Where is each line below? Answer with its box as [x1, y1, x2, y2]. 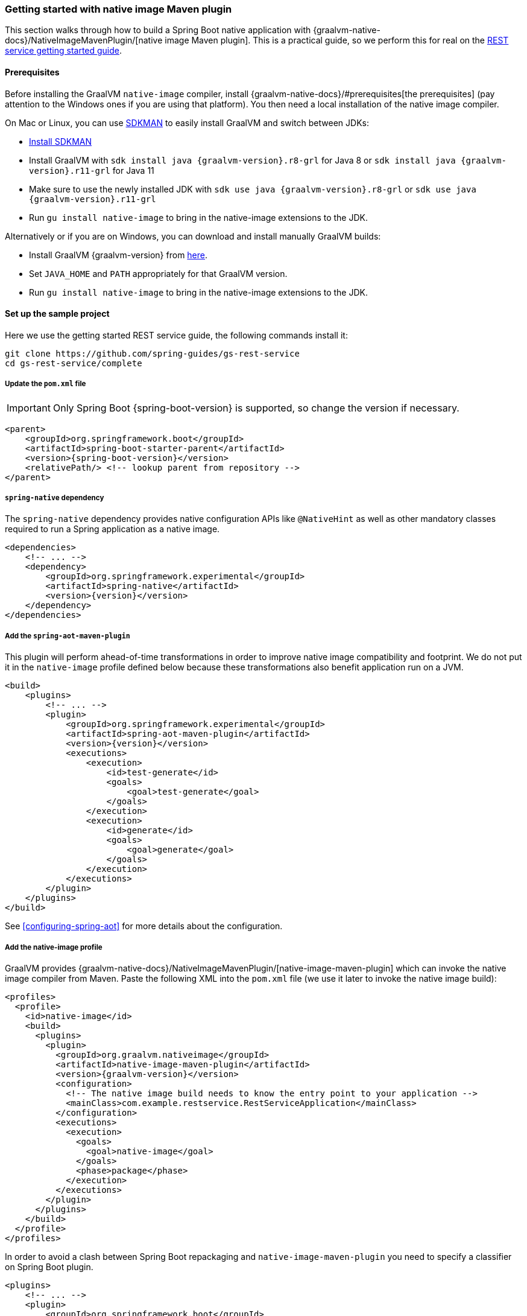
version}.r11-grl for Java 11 [29, 165, 154, 176]
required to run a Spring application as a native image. [5, 524, 220, 535]
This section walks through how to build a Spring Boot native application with [5, 25, 311, 36]
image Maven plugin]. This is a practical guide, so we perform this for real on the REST [165, 35, 509, 46]
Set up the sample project [5, 308, 110, 319]
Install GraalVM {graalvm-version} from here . [29, 249, 208, 260]
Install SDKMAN [29, 136, 92, 147]
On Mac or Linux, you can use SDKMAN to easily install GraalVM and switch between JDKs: [5, 117, 369, 128]
